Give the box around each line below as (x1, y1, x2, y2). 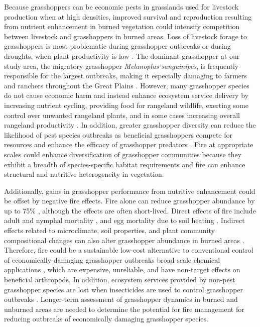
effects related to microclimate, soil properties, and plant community (4, 225, 215, 236)
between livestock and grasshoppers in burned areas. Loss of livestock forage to (4, 31, 247, 41)
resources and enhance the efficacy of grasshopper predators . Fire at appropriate (4, 139, 253, 150)
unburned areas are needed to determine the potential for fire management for (4, 303, 244, 314)
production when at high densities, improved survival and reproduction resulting (4, 11, 252, 22)
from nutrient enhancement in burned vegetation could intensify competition (4, 21, 240, 32)
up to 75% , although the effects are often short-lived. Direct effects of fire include (4, 205, 256, 215)
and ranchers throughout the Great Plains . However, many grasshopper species (4, 80, 249, 90)
